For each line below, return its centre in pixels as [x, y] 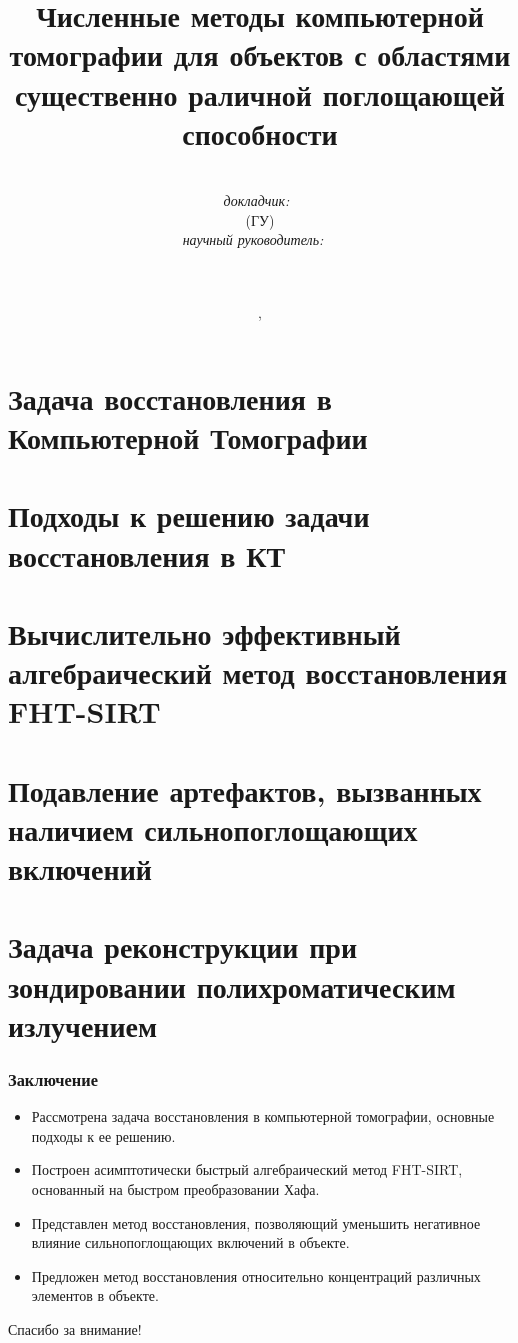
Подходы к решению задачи [189, 515]
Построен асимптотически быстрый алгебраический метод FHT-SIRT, [247, 1169]
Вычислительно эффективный [204, 632]
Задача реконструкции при [183, 946]
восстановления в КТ [147, 554]
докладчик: [256, 200]
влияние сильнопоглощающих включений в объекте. [190, 1242]
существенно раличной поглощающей [260, 93]
